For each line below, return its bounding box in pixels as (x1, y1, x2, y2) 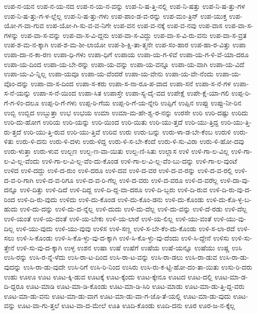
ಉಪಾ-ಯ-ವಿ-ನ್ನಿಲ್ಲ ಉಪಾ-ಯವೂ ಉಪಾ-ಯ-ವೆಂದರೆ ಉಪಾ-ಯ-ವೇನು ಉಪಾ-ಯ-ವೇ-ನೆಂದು (4, 69, 214, 79)
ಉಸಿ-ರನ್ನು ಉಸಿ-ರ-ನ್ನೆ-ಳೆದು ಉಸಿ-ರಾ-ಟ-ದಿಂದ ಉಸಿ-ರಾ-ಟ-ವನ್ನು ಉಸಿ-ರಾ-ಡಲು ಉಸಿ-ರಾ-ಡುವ (4, 252, 217, 262)
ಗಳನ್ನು (4, 30, 19, 40)
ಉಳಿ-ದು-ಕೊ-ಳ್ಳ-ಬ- (206, 194, 252, 204)
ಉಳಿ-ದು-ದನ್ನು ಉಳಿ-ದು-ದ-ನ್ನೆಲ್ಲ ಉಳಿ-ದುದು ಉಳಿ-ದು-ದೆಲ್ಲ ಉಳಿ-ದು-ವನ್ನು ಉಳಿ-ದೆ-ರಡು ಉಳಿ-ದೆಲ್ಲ (20, 204, 247, 214)
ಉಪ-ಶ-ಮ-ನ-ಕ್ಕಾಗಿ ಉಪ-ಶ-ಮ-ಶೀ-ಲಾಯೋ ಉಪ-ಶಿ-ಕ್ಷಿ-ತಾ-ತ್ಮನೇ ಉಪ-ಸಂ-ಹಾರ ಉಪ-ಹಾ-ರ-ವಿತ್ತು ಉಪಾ (4, 39, 246, 50)
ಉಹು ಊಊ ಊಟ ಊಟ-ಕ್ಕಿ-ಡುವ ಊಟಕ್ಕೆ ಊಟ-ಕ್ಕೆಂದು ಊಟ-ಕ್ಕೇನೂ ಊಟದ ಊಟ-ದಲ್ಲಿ (4, 271, 213, 281)
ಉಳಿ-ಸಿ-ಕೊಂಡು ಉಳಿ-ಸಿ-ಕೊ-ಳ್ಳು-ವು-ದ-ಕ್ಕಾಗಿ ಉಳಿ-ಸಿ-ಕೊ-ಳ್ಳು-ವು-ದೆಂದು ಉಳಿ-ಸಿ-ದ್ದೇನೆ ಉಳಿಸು (16, 233, 229, 243)
